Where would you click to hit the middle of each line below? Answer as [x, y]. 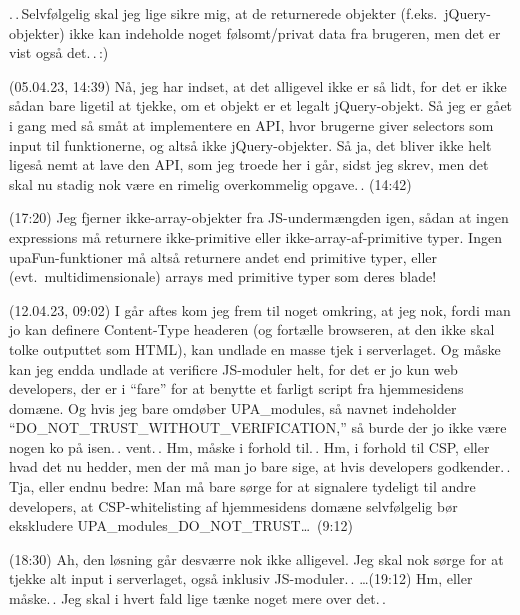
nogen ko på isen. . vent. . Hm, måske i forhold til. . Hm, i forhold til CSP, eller [249, 446]
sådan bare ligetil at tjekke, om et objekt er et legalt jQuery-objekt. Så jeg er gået [261, 105]
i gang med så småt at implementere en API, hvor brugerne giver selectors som [251, 124]
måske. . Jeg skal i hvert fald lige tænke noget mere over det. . [197, 598]
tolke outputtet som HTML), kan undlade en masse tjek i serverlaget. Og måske [255, 348]
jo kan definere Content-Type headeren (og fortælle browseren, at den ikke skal [252, 329]
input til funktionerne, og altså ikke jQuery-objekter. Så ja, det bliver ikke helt [250, 144]
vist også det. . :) [59, 52]
